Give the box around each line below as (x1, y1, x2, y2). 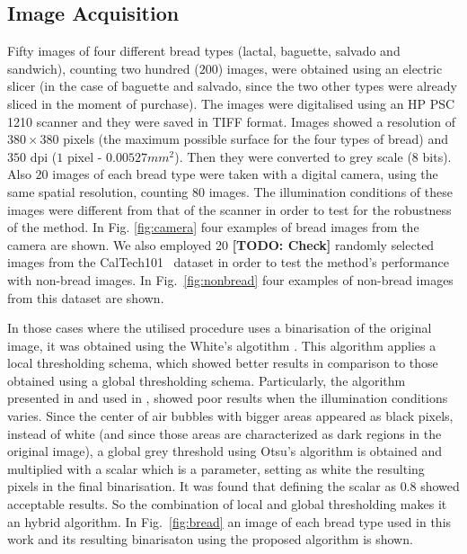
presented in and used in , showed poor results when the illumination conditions (7, 389, 448, 407)
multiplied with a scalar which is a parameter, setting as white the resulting (7, 459, 425, 478)
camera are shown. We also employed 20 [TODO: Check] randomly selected (7, 235, 435, 254)
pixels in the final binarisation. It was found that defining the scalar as (7, 477, 396, 496)
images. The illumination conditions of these (208, 182, 453, 201)
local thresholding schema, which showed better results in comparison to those (7, 353, 438, 372)
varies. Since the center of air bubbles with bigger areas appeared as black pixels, (7, 407, 454, 425)
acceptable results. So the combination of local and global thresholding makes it (7, 495, 447, 514)
